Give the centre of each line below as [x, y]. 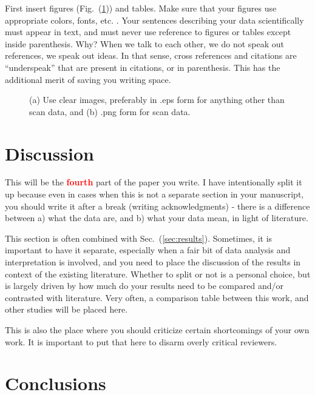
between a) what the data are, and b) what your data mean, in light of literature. [157, 218]
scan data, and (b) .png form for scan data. [110, 111]
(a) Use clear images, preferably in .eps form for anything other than [157, 100]
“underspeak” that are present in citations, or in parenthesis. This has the [143, 67]
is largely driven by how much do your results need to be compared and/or [144, 286]
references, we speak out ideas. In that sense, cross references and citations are [151, 55]
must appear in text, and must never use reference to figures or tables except [148, 32]
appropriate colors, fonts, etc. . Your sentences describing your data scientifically [154, 20]
